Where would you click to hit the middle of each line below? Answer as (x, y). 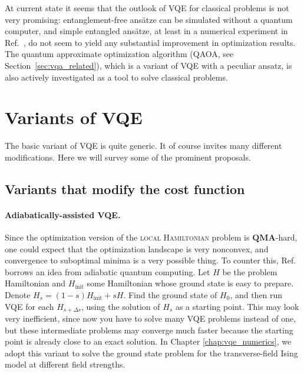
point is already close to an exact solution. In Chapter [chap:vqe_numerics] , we (148, 341)
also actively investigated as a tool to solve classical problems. (116, 77)
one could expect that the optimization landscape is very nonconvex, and (137, 248)
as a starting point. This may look (237, 306)
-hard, (286, 237)
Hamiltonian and (35, 283)
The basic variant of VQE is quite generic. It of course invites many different (143, 146)
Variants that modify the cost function (125, 188)
